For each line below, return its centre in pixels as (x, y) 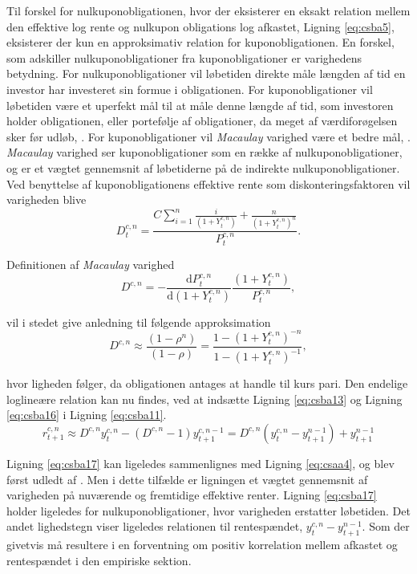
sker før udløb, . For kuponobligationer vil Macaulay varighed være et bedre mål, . (208, 136)
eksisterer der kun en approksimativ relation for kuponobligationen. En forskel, (200, 42)
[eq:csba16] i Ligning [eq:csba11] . (87, 415)
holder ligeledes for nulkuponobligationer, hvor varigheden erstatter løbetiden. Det (208, 510)
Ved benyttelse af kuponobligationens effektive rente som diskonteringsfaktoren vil (208, 183)
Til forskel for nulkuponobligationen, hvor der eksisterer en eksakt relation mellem (208, 10)
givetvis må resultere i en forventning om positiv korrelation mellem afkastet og (202, 545)
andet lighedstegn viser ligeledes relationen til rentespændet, (155, 526)
